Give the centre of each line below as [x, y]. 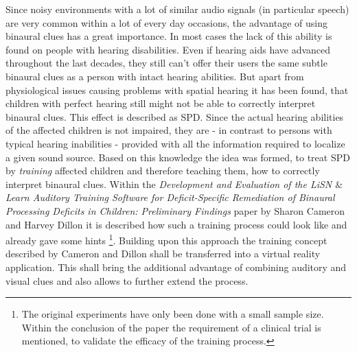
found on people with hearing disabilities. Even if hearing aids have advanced [168, 49]
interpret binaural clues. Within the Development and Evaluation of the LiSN [169, 184]
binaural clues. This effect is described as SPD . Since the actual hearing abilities [175, 116]
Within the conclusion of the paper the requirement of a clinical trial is [171, 327]
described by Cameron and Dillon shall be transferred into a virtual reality [163, 254]
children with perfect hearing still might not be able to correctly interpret [161, 103]
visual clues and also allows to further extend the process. [127, 280]
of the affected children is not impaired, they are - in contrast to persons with [169, 130]
